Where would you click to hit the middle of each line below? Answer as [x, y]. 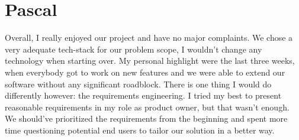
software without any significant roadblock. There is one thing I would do [138, 84]
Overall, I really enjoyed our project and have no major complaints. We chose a [149, 38]
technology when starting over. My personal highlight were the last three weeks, [150, 61]
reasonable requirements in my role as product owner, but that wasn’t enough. [147, 107]
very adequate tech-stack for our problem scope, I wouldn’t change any [134, 49]
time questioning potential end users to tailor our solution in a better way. [140, 130]
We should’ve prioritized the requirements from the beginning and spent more [146, 118]
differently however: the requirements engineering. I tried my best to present [143, 95]
